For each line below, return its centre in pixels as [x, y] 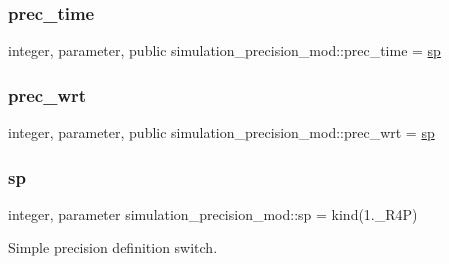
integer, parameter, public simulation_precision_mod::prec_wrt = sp [221, 132]
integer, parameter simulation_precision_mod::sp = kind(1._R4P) [213, 213]
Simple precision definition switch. [113, 247]
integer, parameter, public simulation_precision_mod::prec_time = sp [224, 50]
